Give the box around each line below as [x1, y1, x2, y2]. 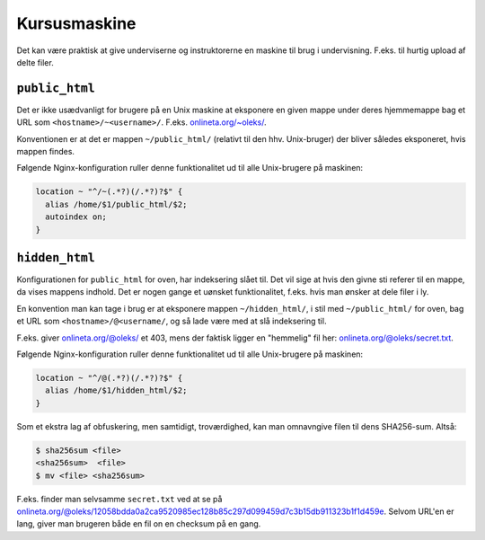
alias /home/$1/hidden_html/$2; [45, 385, 188, 395]
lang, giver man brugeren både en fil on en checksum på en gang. [16, 518, 261, 529]
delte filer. [16, 57, 54, 67]
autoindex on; [45, 212, 108, 222]
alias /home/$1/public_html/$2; [45, 199, 188, 209]
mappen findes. [16, 146, 75, 157]
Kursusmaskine [16, 13, 137, 33]
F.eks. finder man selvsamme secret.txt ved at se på [16, 493, 223, 504]
